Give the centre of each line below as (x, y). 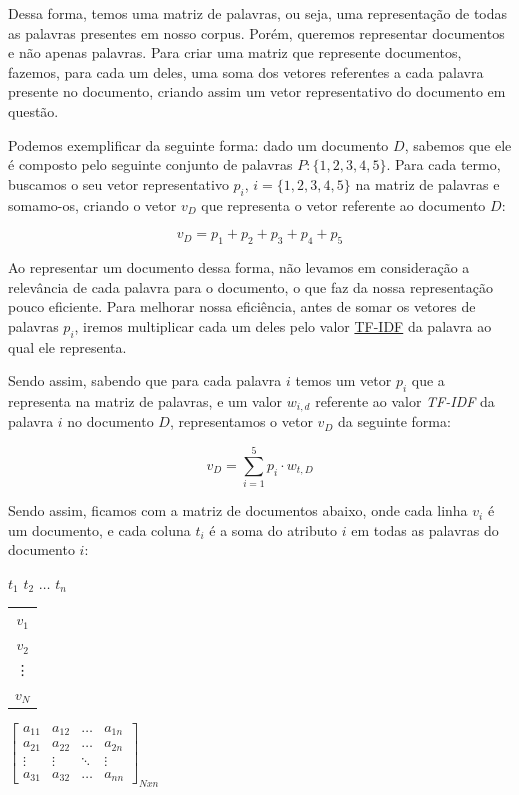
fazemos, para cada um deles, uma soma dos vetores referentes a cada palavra (246, 71)
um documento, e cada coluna (99, 529)
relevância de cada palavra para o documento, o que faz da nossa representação (250, 286)
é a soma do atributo (273, 529)
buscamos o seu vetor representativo (118, 183)
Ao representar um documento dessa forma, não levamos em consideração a (239, 266)
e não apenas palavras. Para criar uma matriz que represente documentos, (235, 52)
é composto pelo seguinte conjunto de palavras (150, 164)
